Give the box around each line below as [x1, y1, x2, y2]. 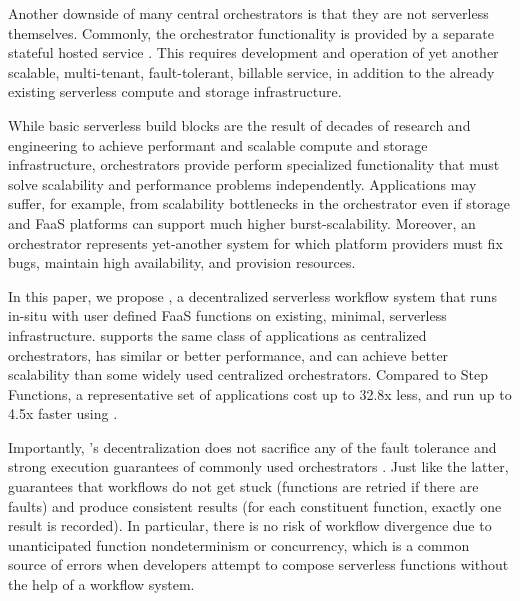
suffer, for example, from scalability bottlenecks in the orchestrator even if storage [8, 193, 510, 214]
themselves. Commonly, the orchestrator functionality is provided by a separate [8, 22, 494, 43]
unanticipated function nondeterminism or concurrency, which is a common [8, 534, 470, 555]
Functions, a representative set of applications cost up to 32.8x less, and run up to [8, 383, 512, 404]
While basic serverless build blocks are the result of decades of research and [8, 114, 471, 135]
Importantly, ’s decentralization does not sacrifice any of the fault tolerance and [8, 436, 497, 457]
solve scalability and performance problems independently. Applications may [8, 173, 477, 194]
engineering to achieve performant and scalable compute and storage [8, 134, 428, 155]
